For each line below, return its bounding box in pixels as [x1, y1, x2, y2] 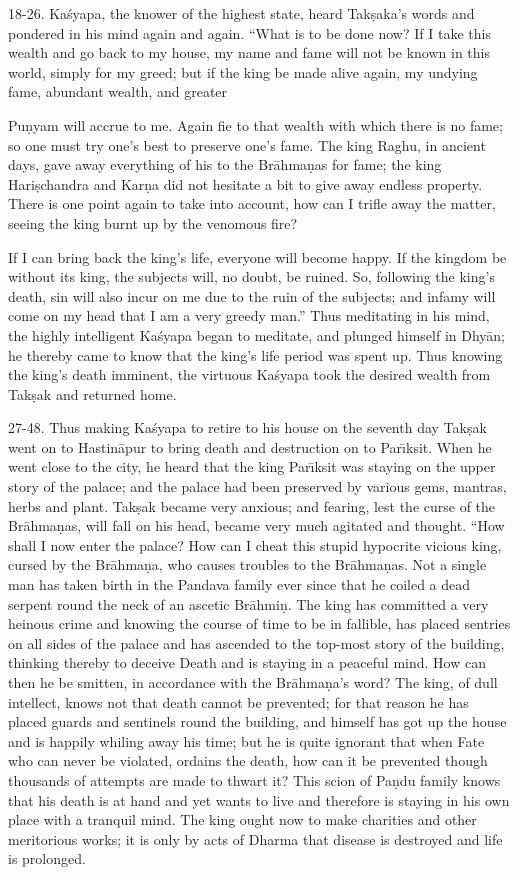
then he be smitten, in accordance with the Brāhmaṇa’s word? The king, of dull [8, 672, 498, 692]
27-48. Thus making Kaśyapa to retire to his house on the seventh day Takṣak [8, 417, 487, 438]
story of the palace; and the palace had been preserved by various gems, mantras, [8, 476, 507, 497]
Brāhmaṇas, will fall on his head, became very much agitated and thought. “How [8, 515, 505, 536]
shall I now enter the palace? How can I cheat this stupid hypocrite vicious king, [8, 534, 502, 555]
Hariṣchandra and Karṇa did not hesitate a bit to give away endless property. [8, 173, 483, 194]
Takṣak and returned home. [8, 383, 177, 404]
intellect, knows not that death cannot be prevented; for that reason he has [8, 691, 469, 712]
